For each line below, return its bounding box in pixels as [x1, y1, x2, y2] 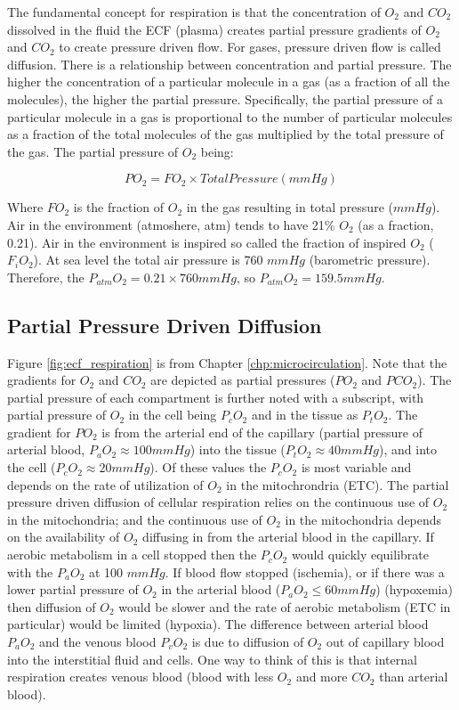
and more [295, 667, 348, 686]
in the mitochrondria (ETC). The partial [226, 475, 449, 494]
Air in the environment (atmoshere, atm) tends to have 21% [7, 215, 335, 233]
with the [7, 562, 53, 581]
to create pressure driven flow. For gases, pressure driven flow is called [59, 37, 441, 56]
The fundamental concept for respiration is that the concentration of [7, 3, 381, 20]
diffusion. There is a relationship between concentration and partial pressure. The [7, 54, 452, 73]
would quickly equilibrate [291, 545, 429, 564]
